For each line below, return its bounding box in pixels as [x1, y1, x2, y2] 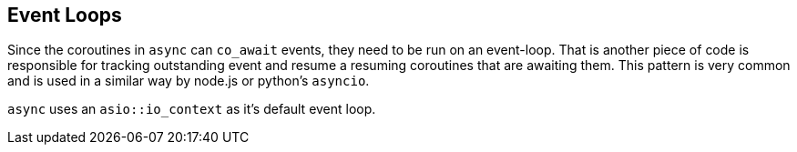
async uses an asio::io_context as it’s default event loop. [7, 101, 376, 117]
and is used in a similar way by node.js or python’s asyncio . [7, 73, 370, 89]
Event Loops [7, 4, 122, 26]
